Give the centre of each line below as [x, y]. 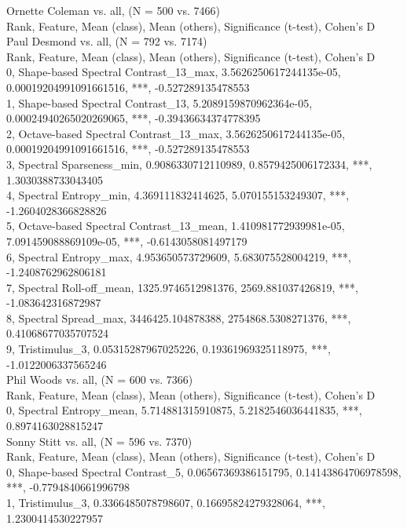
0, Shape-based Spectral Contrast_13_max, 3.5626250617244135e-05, [174, 72]
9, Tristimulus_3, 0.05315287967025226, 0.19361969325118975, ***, [169, 349]
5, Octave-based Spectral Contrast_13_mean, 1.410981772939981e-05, [176, 226]
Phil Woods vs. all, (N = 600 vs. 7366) [100, 379]
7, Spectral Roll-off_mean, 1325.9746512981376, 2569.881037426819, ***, [182, 287]
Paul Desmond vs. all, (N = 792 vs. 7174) [107, 41]
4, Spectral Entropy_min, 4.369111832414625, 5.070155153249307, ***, [178, 195]
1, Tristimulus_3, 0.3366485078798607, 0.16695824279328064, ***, [166, 502]
